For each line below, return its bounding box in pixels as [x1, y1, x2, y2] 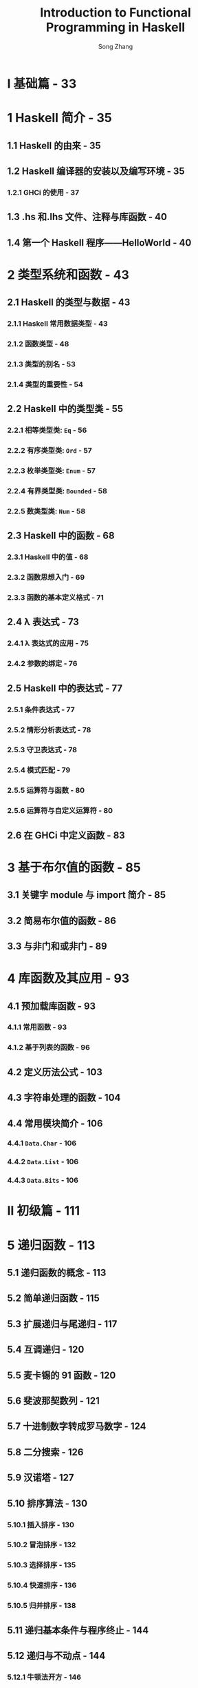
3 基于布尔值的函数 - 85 [7, 859, 141, 875]
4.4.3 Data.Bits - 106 [7, 1175, 79, 1185]
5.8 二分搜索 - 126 [7, 1446, 84, 1458]
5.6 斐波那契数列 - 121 [7, 1395, 100, 1407]
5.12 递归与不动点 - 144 [7, 1649, 106, 1661]
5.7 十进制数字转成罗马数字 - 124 [7, 1420, 146, 1433]
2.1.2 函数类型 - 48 [7, 340, 69, 349]
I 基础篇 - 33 [7, 76, 77, 91]
